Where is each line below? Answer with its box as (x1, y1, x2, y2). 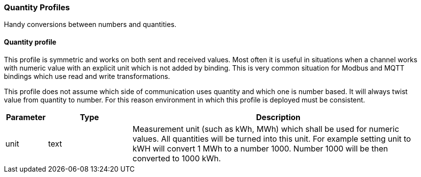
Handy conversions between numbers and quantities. (4, 20, 176, 29)
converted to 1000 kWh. (132, 153, 221, 163)
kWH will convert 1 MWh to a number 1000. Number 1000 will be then (132, 143, 388, 153)
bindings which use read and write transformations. (4, 72, 170, 80)
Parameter (6, 112, 46, 122)
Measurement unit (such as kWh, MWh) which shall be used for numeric (132, 124, 399, 134)
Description (256, 112, 300, 122)
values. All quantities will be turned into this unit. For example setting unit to (132, 133, 411, 144)
